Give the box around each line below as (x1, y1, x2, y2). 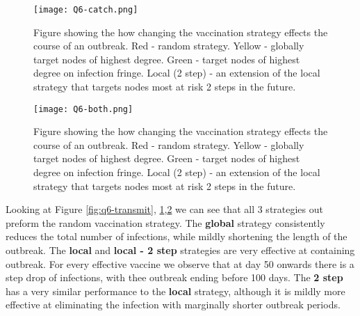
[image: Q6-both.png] (33, 104, 133, 114)
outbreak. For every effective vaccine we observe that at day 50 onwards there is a (6, 256, 354, 271)
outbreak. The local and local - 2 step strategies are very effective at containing (6, 243, 355, 258)
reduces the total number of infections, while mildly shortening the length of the (6, 229, 347, 244)
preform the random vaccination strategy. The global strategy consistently (6, 215, 325, 230)
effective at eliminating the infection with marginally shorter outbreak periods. (6, 297, 341, 312)
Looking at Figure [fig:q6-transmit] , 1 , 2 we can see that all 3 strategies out (6, 202, 323, 216)
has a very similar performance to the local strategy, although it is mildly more (6, 283, 345, 298)
